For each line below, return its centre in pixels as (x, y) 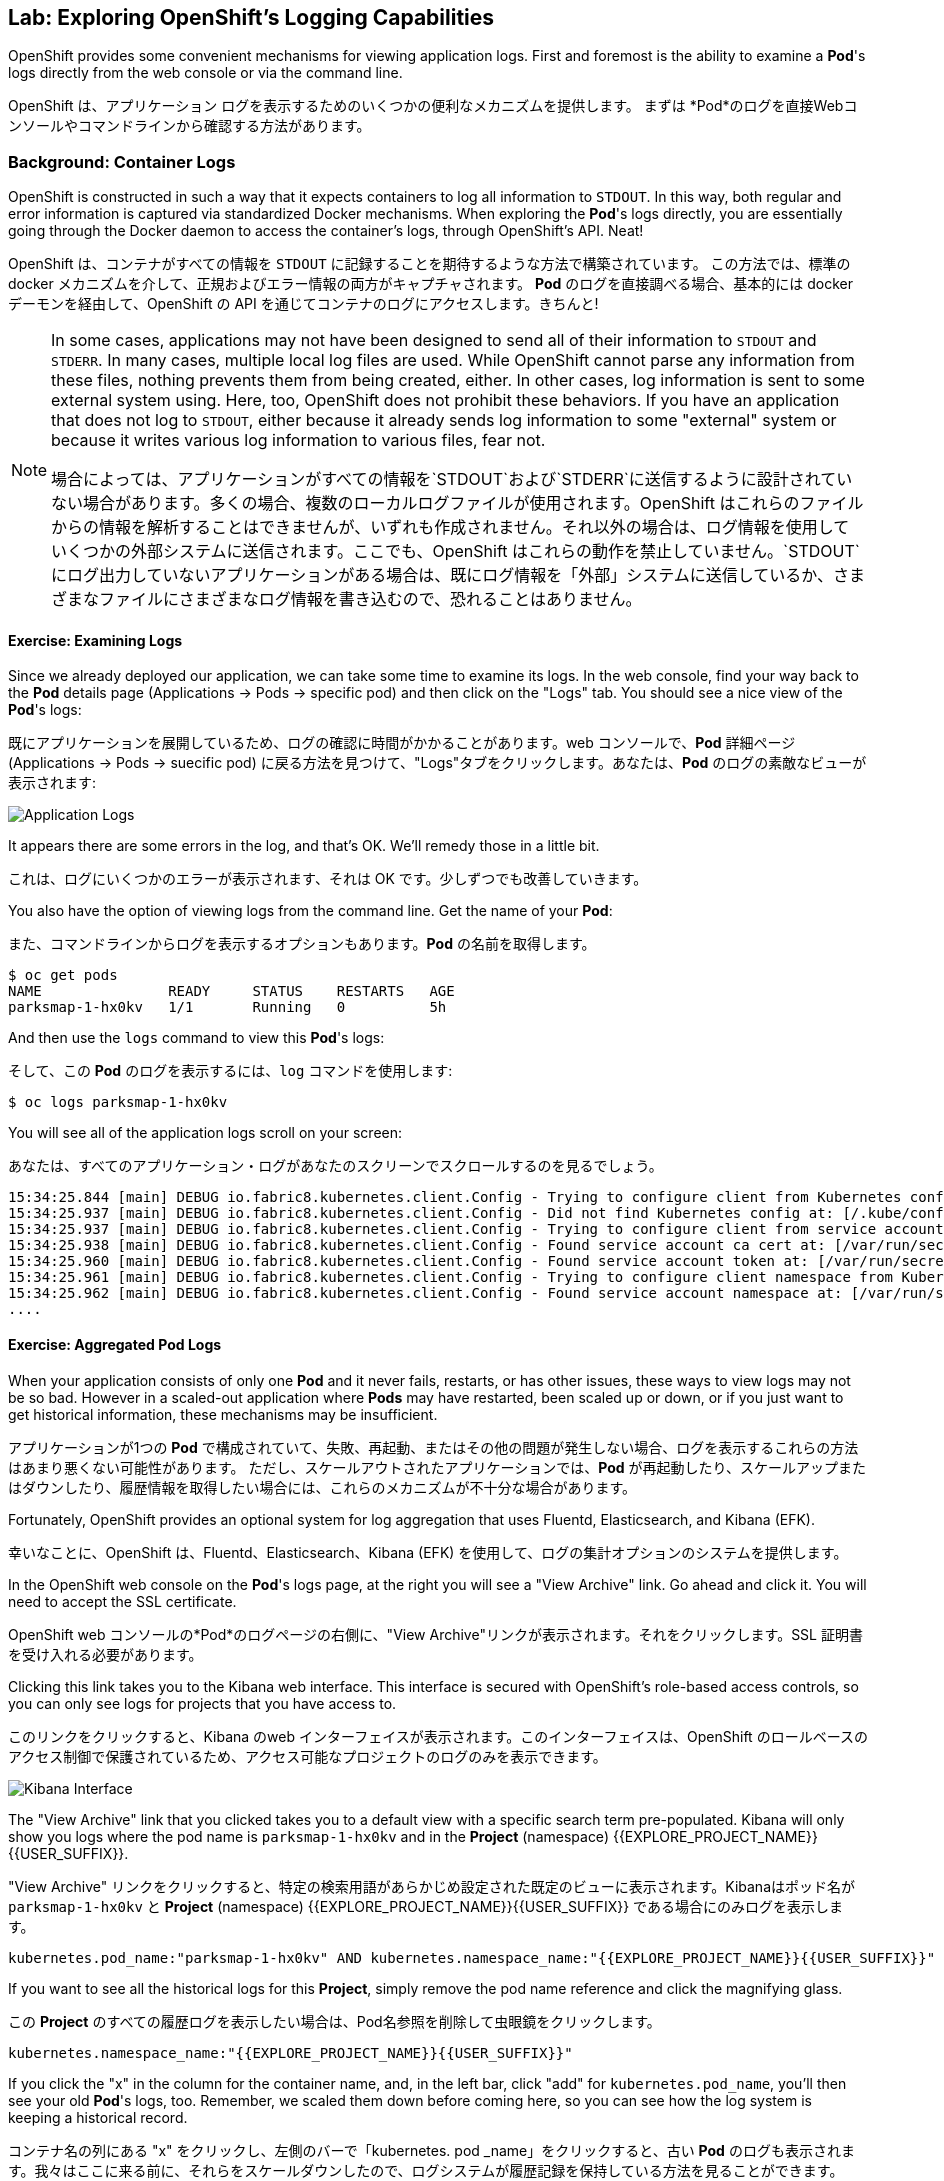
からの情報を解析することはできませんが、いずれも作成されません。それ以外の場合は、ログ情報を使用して (450, 527)
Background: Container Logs (122, 161)
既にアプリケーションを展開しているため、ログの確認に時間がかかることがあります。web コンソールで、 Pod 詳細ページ (402, 743)
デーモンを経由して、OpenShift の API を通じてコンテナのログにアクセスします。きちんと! (303, 304)
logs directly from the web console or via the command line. (205, 73)
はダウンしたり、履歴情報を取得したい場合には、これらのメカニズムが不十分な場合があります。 (322, 1487)
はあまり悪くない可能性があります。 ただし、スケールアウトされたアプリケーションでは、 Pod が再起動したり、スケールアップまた (437, 1467)
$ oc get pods (63, 975)
